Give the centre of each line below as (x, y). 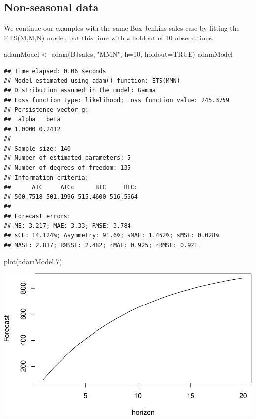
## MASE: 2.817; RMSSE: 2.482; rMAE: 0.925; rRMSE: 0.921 (101, 245)
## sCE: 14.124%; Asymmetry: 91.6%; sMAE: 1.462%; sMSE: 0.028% (112, 236)
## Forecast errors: (38, 216)
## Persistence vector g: (46, 110)
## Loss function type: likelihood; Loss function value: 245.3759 (117, 100)
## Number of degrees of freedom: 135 (67, 168)
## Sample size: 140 (38, 148)
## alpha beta (32, 119)
